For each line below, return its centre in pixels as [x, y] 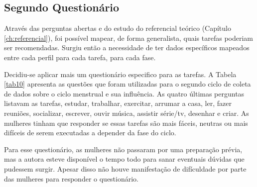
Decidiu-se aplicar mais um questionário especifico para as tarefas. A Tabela [120, 74]
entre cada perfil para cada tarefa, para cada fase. [80, 57]
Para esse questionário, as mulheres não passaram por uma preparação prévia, [123, 149]
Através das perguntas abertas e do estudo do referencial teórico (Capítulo [118, 28]
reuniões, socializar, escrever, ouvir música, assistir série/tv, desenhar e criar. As [127, 113]
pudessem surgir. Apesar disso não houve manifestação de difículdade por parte [125, 168]
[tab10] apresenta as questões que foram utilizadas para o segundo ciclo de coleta [128, 84]
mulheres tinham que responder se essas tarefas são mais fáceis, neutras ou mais [126, 123]
